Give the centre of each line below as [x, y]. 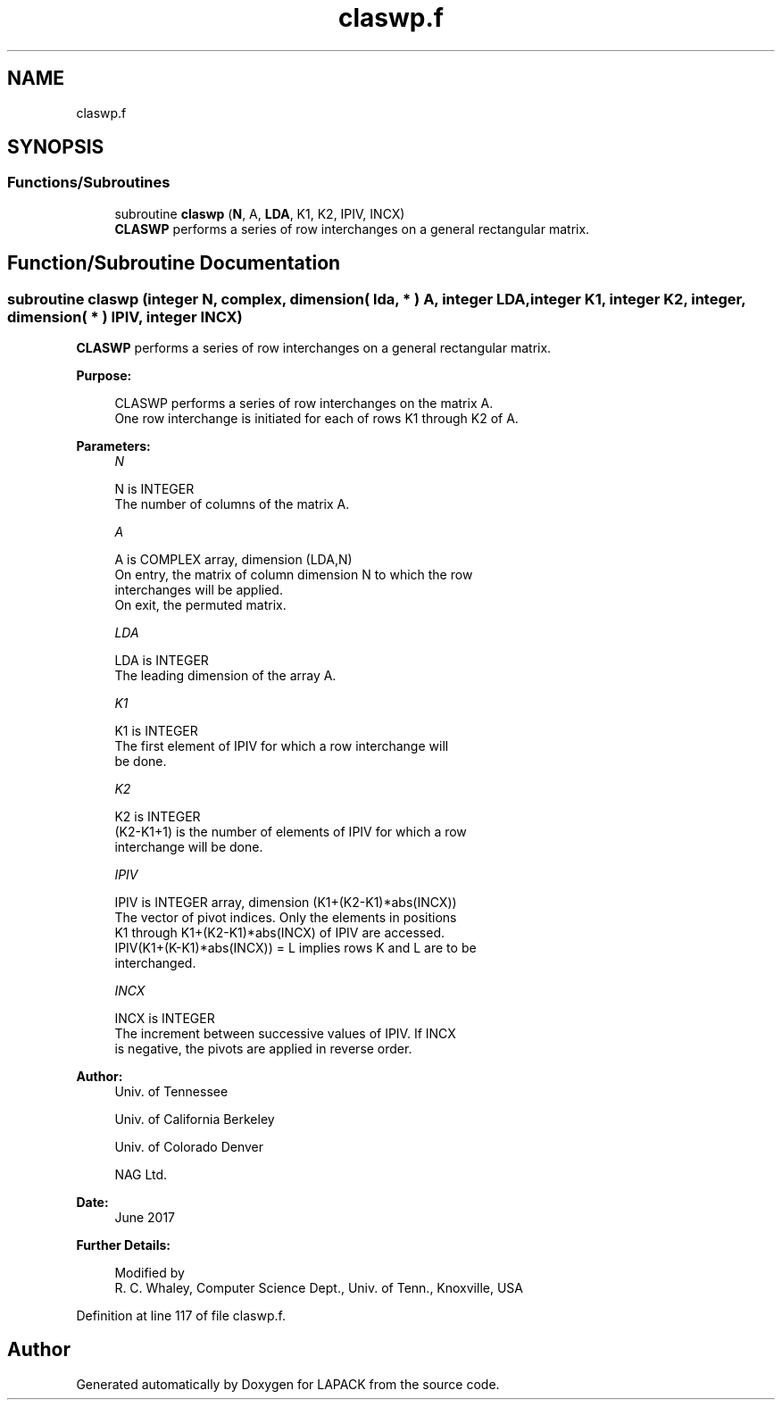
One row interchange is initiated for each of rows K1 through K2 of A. [316, 419]
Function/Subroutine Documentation [174, 263]
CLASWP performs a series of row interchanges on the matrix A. [304, 404]
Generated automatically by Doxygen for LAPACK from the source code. [288, 1384]
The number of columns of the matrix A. [232, 504]
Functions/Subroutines [89, 183]
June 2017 [145, 1218]
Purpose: [104, 376]
